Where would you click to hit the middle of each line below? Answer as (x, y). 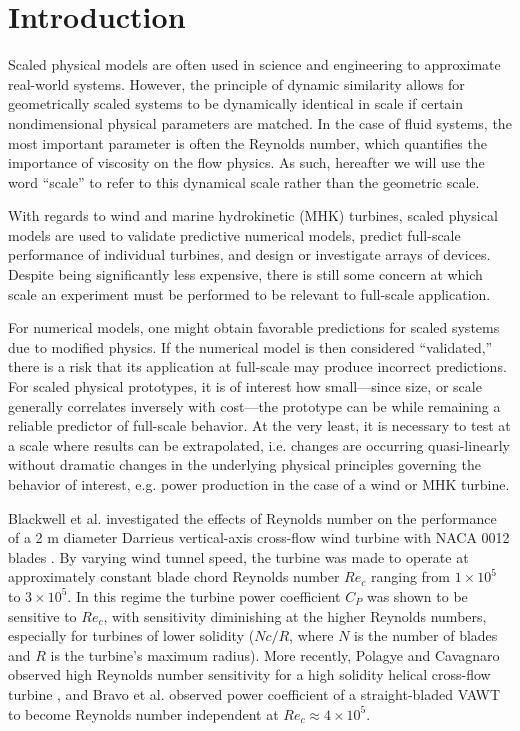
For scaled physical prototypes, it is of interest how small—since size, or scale (245, 386)
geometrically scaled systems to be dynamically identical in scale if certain (236, 103)
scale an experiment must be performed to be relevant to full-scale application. (249, 293)
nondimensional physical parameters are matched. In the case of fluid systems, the (260, 122)
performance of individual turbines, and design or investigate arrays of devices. (249, 254)
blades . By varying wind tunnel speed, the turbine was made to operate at (238, 556)
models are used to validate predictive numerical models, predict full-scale (234, 234)
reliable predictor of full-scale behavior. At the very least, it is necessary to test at (259, 425)
